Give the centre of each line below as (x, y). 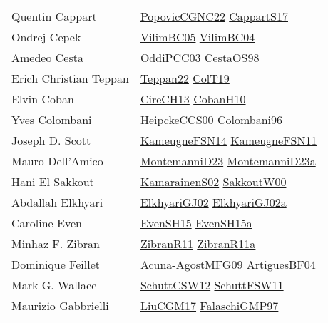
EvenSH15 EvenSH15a (196, 223)
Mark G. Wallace (54, 285)
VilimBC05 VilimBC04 (198, 37)
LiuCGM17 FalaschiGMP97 (209, 306)
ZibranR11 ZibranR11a (198, 243)
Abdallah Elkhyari (57, 202)
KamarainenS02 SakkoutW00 (213, 181)
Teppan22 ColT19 (185, 78)
